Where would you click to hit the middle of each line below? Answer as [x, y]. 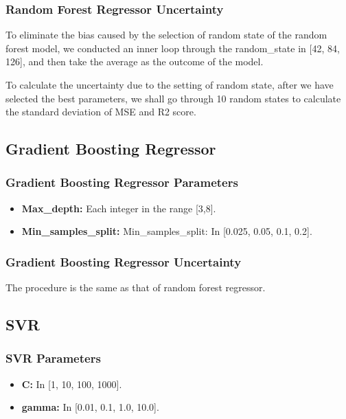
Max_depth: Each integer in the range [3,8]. [119, 208]
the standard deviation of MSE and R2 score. [101, 112]
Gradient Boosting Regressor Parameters [122, 182]
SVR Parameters [53, 358]
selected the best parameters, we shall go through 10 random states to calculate [173, 98]
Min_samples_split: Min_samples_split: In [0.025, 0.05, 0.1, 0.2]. [167, 231]
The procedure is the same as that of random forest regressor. [136, 287]
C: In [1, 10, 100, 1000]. [72, 384]
